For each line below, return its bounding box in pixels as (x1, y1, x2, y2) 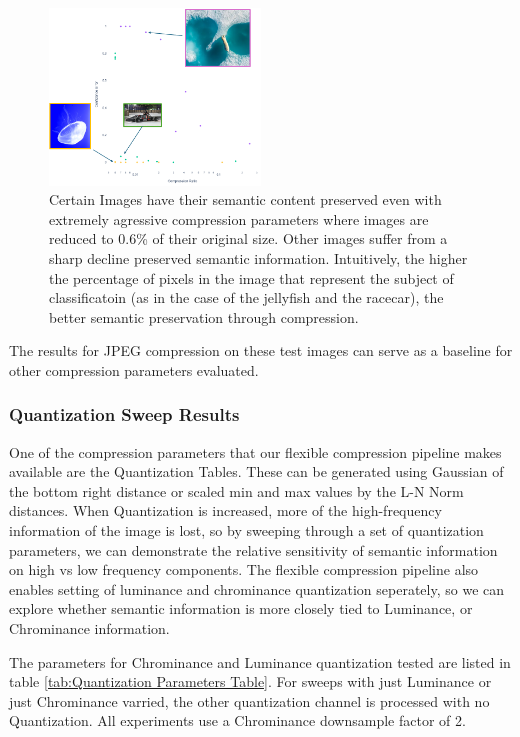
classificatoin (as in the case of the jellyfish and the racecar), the (49, 287, 444, 308)
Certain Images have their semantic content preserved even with (49, 189, 442, 210)
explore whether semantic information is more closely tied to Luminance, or (9, 598, 473, 619)
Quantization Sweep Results (9, 402, 240, 427)
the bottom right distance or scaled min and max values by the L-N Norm (9, 480, 464, 501)
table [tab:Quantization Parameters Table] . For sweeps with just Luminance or (9, 671, 492, 692)
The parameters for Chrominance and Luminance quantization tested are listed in (9, 651, 511, 672)
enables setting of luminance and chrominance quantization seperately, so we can (9, 578, 505, 599)
